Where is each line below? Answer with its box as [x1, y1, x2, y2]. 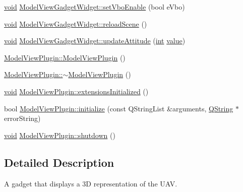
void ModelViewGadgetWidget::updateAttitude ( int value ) [4, 35, 186, 46]
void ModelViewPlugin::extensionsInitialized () [4, 86, 149, 96]
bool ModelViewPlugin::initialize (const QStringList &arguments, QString [4, 103, 233, 113]
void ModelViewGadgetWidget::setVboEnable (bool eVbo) [4, 2, 185, 12]
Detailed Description [4, 154, 114, 170]
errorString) [4, 113, 41, 123]
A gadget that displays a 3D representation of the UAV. [4, 178, 177, 188]
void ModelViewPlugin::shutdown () [4, 130, 115, 140]
